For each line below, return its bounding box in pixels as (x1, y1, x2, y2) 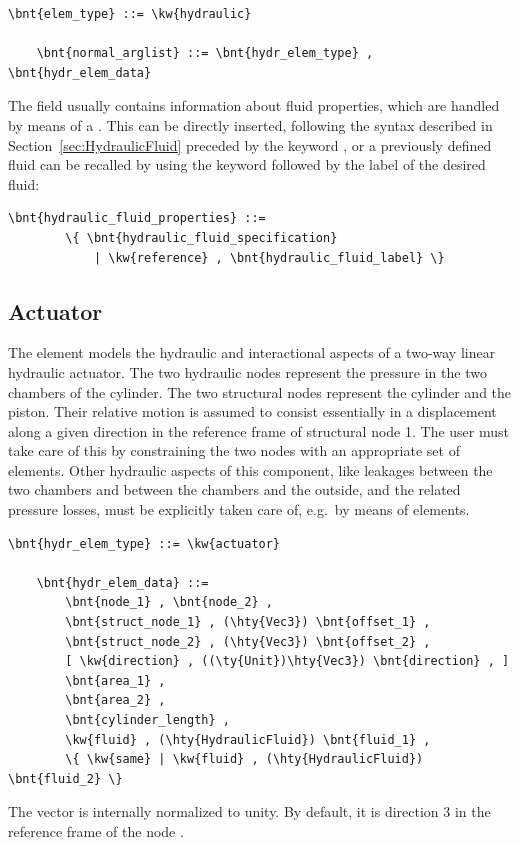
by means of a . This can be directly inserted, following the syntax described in (8, 114, 493, 135)
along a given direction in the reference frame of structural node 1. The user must (8, 420, 509, 441)
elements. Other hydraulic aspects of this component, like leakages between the (8, 459, 493, 480)
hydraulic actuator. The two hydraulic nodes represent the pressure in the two (8, 361, 487, 382)
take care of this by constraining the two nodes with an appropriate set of (8, 440, 460, 461)
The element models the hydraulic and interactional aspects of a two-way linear (8, 342, 496, 363)
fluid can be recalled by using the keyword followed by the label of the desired (8, 154, 486, 175)
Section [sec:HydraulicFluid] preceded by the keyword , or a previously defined (8, 134, 492, 155)
